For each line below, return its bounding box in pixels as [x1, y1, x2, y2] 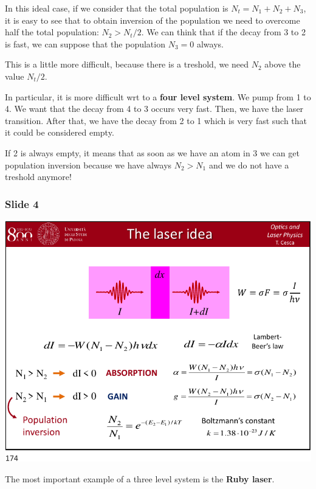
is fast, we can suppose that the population [5, 37, 165, 50]
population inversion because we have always [5, 158, 172, 171]
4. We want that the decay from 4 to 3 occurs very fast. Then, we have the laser [5, 102, 304, 115]
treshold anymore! [5, 170, 72, 183]
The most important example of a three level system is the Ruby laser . [5, 472, 275, 485]
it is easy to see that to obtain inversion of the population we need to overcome [5, 13, 300, 26]
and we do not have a [208, 158, 289, 171]
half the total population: [5, 26, 99, 38]
